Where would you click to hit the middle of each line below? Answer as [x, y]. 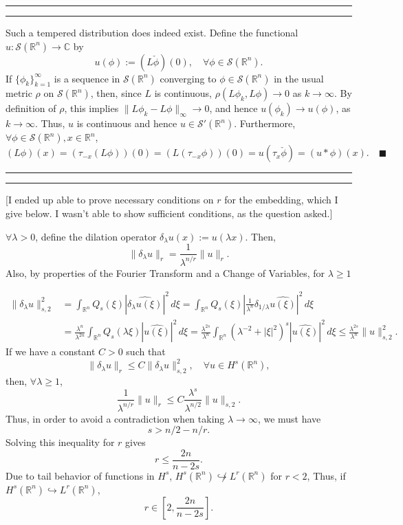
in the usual [299, 78]
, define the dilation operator [96, 236]
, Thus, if [326, 475]
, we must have [289, 418]
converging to [188, 78]
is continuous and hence [127, 123]
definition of [31, 108]
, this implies [91, 108]
